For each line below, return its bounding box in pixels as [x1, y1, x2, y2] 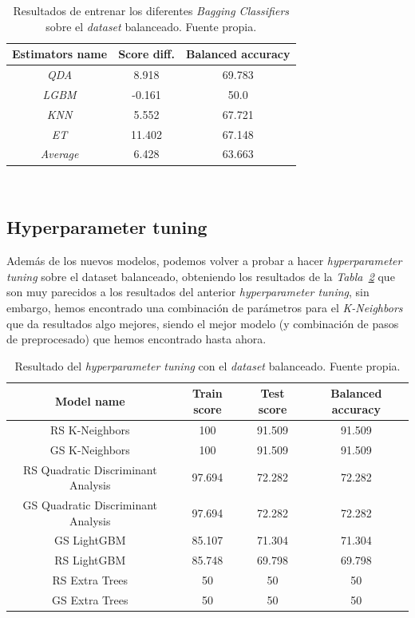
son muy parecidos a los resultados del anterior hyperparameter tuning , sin [6, 283, 370, 300]
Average [40, 145, 79, 162]
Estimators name [12, 46, 108, 62]
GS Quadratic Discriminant [22, 497, 158, 513]
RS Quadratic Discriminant [22, 461, 157, 477]
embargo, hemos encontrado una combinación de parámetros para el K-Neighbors [6, 299, 403, 316]
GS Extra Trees [52, 591, 128, 608]
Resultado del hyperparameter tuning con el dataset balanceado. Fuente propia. [14, 357, 401, 374]
